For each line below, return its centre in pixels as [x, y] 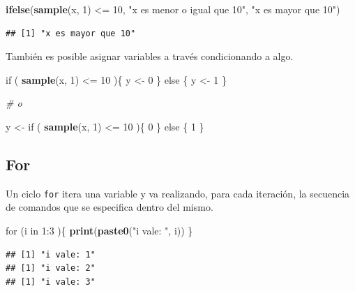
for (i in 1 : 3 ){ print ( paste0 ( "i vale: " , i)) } [99, 231]
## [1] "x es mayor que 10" [71, 33]
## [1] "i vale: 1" [51, 254]
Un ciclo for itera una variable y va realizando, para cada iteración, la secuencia [178, 193]
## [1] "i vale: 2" [51, 268]
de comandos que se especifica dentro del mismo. [109, 207]
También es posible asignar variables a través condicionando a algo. [150, 56]
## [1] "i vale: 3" [51, 282]
